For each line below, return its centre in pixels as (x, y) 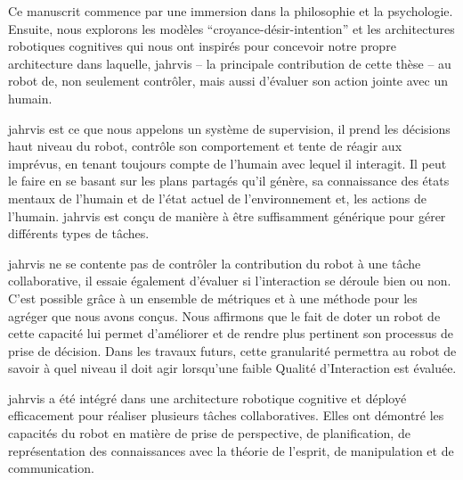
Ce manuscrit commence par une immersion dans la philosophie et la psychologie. (231, 11)
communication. (51, 468)
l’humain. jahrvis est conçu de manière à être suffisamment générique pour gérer (227, 215)
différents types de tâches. (79, 233)
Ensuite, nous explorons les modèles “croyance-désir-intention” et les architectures (231, 28)
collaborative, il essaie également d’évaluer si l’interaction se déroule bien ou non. (230, 281)
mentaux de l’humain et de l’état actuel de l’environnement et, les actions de (217, 198)
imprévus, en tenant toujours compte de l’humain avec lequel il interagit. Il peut (227, 163)
